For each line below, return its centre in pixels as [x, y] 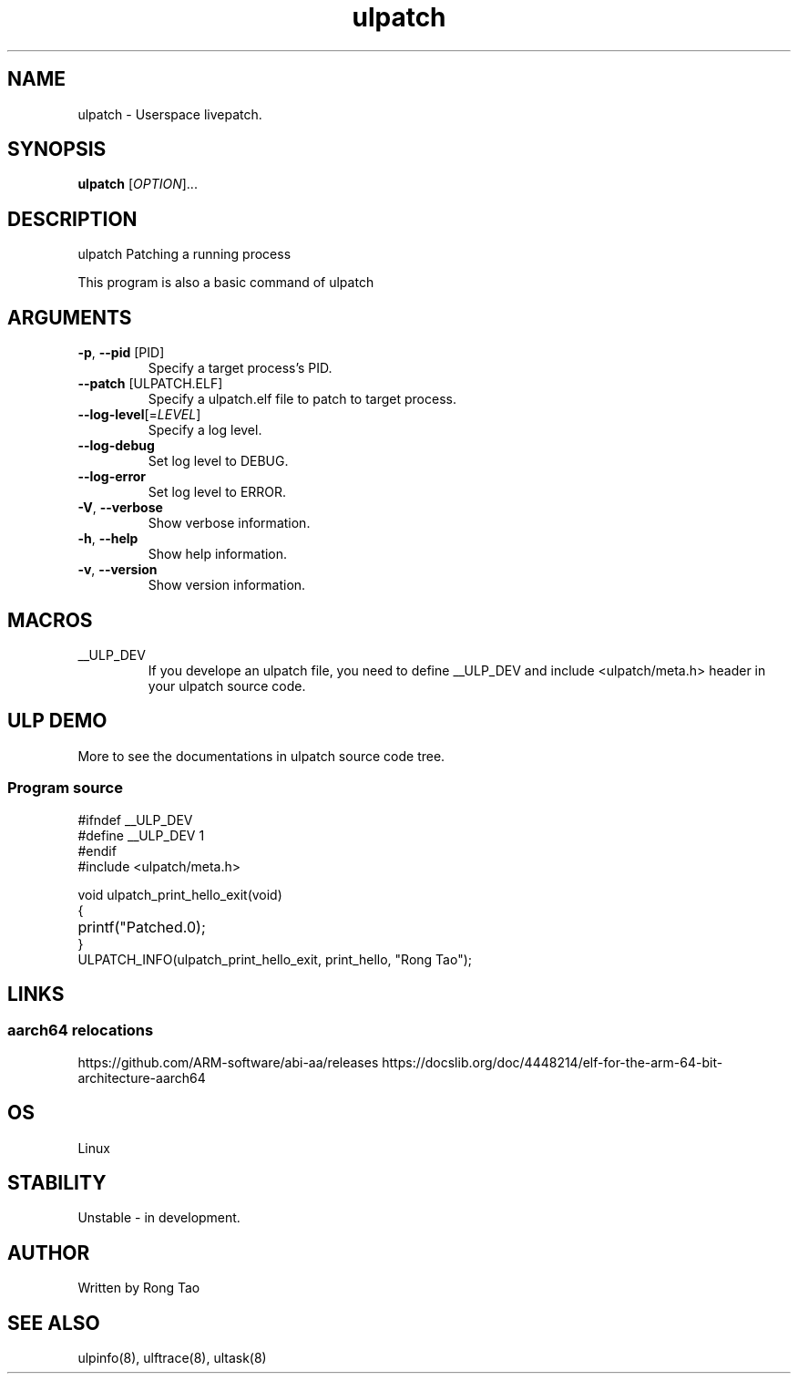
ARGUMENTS [70, 317]
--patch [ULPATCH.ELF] [150, 384]
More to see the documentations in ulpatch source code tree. [261, 756]
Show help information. [218, 554]
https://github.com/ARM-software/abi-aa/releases [228, 1062]
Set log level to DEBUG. [218, 461]
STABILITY [57, 1183]
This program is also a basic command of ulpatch [226, 283]
